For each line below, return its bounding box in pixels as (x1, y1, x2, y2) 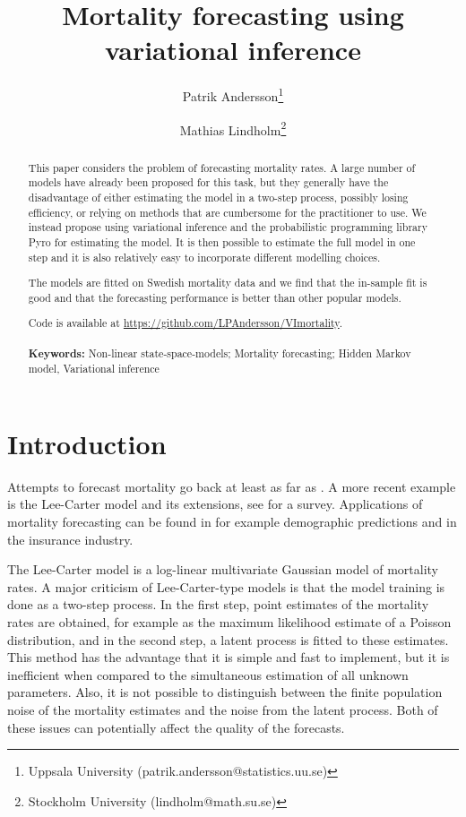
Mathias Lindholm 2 (179, 117, 287, 139)
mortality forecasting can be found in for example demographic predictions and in (7, 512, 457, 531)
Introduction (7, 425, 167, 461)
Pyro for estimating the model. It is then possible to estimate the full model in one (28, 234, 416, 249)
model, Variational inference (28, 361, 160, 376)
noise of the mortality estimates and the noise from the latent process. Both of (7, 700, 438, 718)
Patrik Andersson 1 (182, 84, 284, 105)
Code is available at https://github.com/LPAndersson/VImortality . (28, 315, 342, 331)
